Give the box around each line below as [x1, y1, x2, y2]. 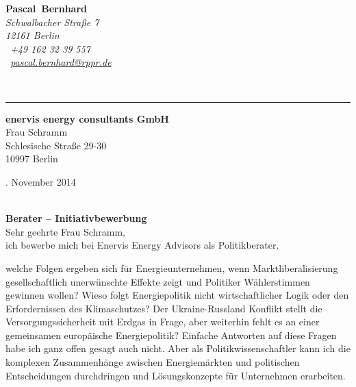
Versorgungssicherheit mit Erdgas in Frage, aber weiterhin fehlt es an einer [5, 314, 320, 329]
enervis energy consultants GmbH [5, 111, 169, 125]
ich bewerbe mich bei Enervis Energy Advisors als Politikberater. [5, 238, 279, 252]
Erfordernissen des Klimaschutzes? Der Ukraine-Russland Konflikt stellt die [5, 301, 322, 315]
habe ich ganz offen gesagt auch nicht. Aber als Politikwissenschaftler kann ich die [5, 341, 351, 355]
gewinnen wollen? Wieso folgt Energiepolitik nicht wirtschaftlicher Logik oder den [5, 288, 349, 302]
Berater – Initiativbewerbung [5, 211, 147, 225]
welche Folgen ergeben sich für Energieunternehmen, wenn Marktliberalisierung [5, 260, 338, 275]
